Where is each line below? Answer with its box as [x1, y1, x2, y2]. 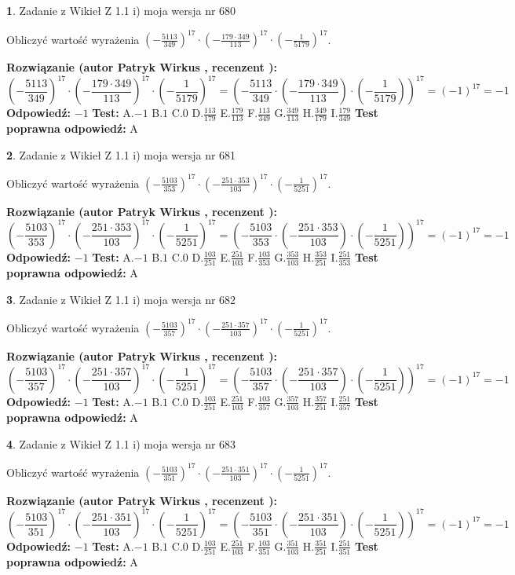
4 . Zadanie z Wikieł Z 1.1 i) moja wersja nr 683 [6, 435, 236, 452]
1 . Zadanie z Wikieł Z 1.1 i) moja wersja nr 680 [6, 2, 236, 18]
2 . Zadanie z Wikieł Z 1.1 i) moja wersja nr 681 [6, 146, 236, 163]
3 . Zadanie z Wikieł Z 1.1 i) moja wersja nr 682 [6, 291, 236, 307]
